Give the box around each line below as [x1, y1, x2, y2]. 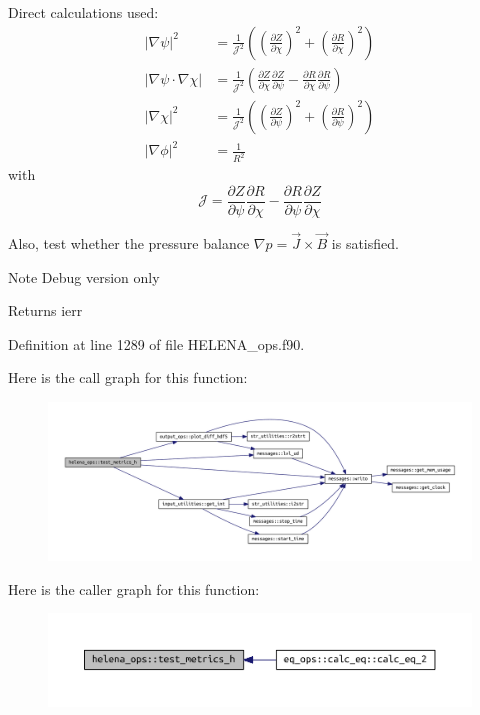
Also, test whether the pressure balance [8, 232, 250, 253]
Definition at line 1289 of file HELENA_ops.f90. [8, 333, 305, 354]
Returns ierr [8, 300, 83, 321]
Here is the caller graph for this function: [8, 578, 260, 599]
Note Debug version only [8, 266, 160, 287]
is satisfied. [331, 232, 399, 253]
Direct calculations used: [8, 2, 159, 22]
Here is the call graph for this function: [8, 367, 248, 388]
